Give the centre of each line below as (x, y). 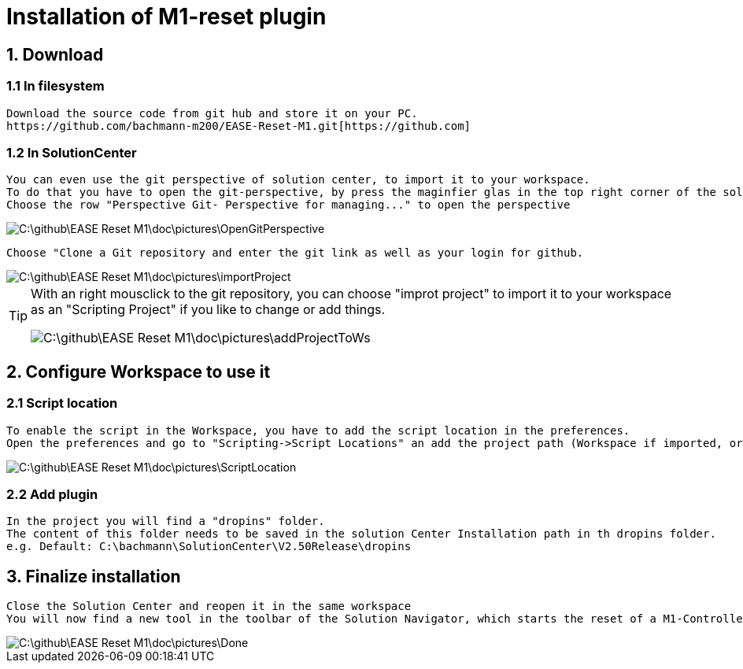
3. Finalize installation (94, 576)
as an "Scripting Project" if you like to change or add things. (208, 310)
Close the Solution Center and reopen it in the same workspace (209, 606)
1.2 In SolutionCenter (72, 152)
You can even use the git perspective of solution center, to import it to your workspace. (298, 180)
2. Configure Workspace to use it (139, 371)
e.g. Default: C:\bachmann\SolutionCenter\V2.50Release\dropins (209, 547)
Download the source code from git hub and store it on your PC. (212, 113)
